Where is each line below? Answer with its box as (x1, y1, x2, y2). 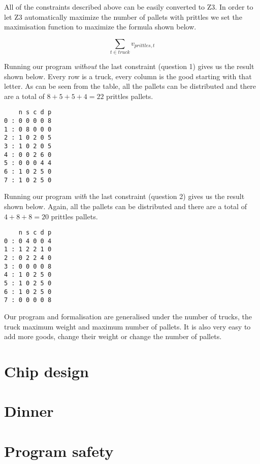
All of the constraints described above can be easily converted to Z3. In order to (4, 2, 253, 12)
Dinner (4, 401, 54, 421)
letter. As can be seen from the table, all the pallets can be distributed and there (4, 81, 256, 91)
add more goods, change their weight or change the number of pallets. (4, 331, 222, 342)
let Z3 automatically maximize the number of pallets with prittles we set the (4, 11, 242, 22)
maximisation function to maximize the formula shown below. (4, 21, 197, 32)
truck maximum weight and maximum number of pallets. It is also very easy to (4, 321, 251, 332)
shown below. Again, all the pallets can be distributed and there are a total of (4, 201, 247, 211)
